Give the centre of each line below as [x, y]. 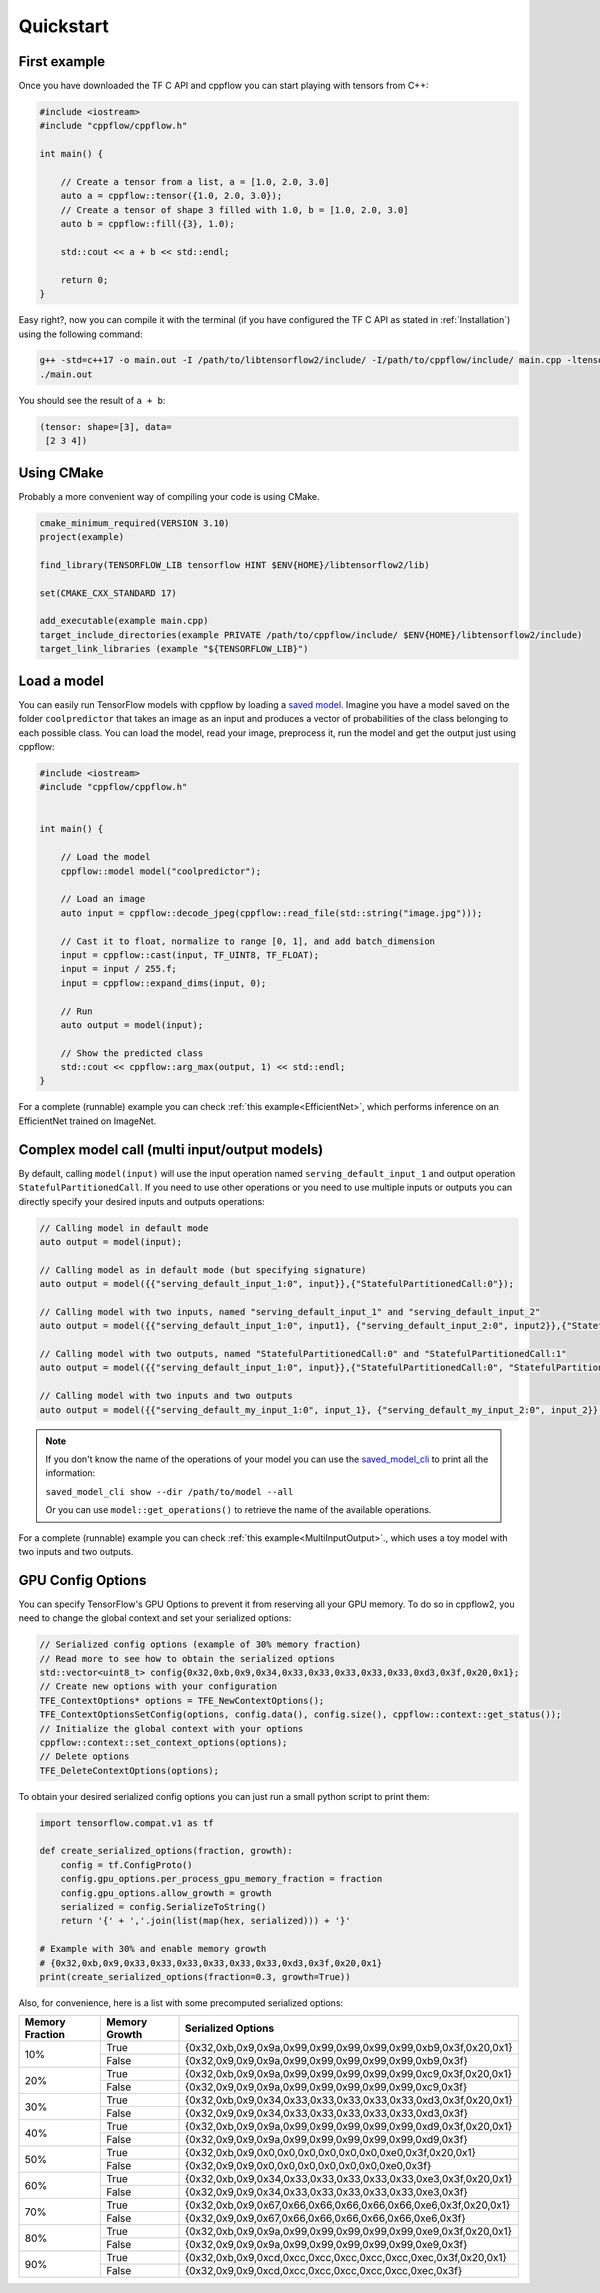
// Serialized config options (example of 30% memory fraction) [200, 1644]
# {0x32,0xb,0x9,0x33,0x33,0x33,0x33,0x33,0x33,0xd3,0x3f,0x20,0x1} [211, 1963]
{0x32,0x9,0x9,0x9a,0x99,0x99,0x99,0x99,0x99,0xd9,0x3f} [326, 2140]
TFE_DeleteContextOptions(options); [129, 1770]
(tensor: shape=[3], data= [105, 426]
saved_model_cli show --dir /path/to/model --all [169, 1491]
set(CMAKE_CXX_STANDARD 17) [108, 593]
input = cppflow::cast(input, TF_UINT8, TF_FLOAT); [190, 954]
